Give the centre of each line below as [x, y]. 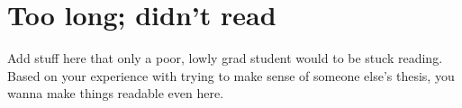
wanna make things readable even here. [116, 93]
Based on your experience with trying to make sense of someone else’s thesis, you [231, 75]
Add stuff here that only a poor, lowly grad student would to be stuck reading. [225, 58]
